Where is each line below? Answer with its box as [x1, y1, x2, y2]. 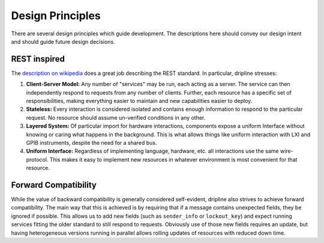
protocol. [26, 156, 49, 163]
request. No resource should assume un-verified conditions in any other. [26, 114, 206, 121]
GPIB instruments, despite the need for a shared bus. [26, 139, 157, 146]
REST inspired [11, 54, 65, 64]
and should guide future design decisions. [11, 38, 115, 45]
